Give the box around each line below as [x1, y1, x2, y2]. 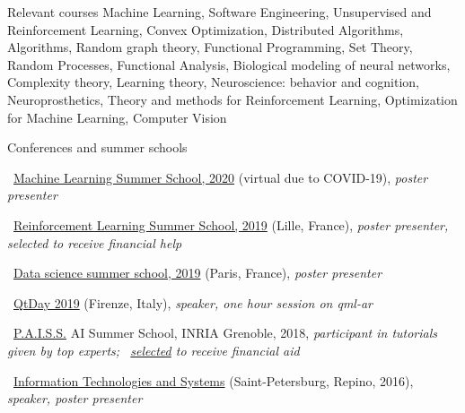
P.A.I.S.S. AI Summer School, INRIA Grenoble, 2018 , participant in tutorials [13, 323, 438, 342]
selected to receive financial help [7, 233, 182, 252]
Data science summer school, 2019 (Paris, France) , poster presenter [13, 263, 382, 282]
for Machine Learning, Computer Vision [7, 108, 227, 126]
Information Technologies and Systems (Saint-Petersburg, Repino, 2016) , [13, 371, 414, 390]
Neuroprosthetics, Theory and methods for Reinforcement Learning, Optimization [7, 90, 458, 108]
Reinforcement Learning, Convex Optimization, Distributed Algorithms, [7, 20, 404, 39]
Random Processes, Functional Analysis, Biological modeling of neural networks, [7, 55, 451, 73]
